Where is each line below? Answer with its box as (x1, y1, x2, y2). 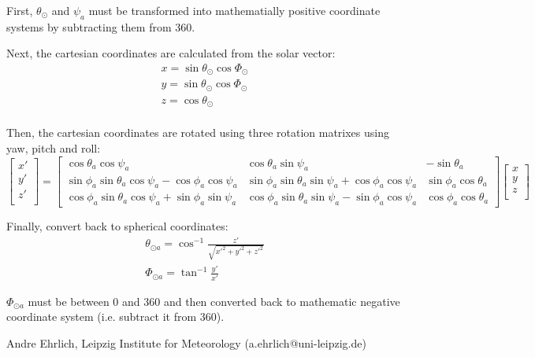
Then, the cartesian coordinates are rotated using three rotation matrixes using (6, 124, 389, 141)
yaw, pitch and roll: (6, 140, 101, 156)
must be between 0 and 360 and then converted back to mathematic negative (28, 293, 400, 309)
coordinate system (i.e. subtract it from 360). (6, 308, 225, 325)
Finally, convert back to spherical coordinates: (6, 218, 228, 234)
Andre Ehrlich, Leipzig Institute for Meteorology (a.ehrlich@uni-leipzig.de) (6, 334, 366, 351)
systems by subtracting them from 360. (6, 18, 195, 35)
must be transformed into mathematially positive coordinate (88, 2, 381, 18)
